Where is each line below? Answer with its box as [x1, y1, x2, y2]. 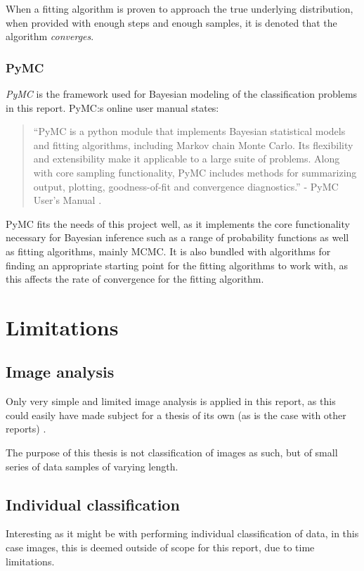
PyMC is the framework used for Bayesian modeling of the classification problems [6, 86, 358, 101]
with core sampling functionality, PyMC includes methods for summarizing [33, 165, 357, 179]
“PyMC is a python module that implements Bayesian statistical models [33, 124, 346, 139]
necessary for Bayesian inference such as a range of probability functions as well [6, 230, 349, 245]
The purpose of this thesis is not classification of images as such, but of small [6, 445, 338, 460]
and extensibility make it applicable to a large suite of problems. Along [33, 151, 340, 166]
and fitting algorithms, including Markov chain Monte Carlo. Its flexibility [33, 137, 353, 152]
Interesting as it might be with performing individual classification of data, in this [6, 526, 359, 541]
